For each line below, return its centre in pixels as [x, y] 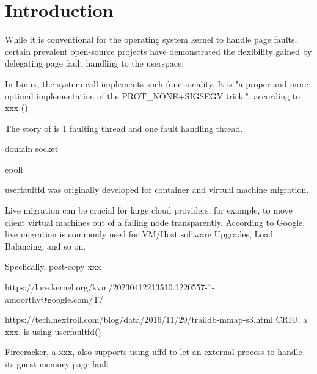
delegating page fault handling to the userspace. [95, 63]
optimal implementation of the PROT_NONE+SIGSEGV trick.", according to [153, 95]
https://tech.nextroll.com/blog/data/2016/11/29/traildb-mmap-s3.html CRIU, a [156, 319]
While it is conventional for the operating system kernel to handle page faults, [151, 39]
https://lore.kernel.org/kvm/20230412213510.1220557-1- [110, 287]
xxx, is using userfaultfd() [53, 331]
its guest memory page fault [57, 364]
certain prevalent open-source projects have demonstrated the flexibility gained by [158, 51]
